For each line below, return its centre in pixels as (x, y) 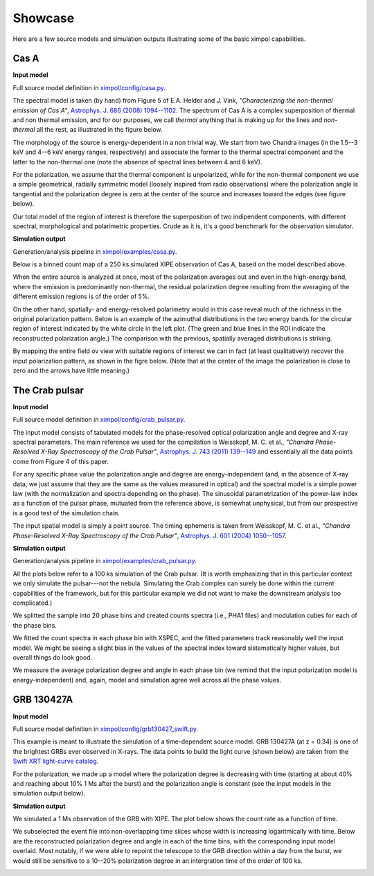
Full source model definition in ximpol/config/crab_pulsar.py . (99, 420)
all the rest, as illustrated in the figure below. (99, 130)
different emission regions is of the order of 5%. (81, 297)
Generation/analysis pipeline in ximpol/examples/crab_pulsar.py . (105, 561)
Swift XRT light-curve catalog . (56, 761)
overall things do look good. (53, 657)
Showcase (44, 18)
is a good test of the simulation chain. (66, 513)
